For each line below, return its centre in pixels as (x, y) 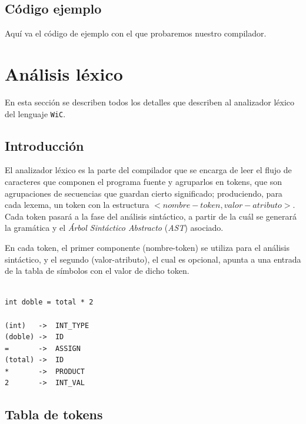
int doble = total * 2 (49, 302)
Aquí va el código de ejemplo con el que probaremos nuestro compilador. (136, 33)
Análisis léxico (64, 73)
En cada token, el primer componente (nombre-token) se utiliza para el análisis (147, 247)
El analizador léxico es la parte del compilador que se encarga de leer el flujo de (148, 170)
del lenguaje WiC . (35, 113)
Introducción (44, 145)
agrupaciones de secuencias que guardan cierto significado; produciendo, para (144, 193)
